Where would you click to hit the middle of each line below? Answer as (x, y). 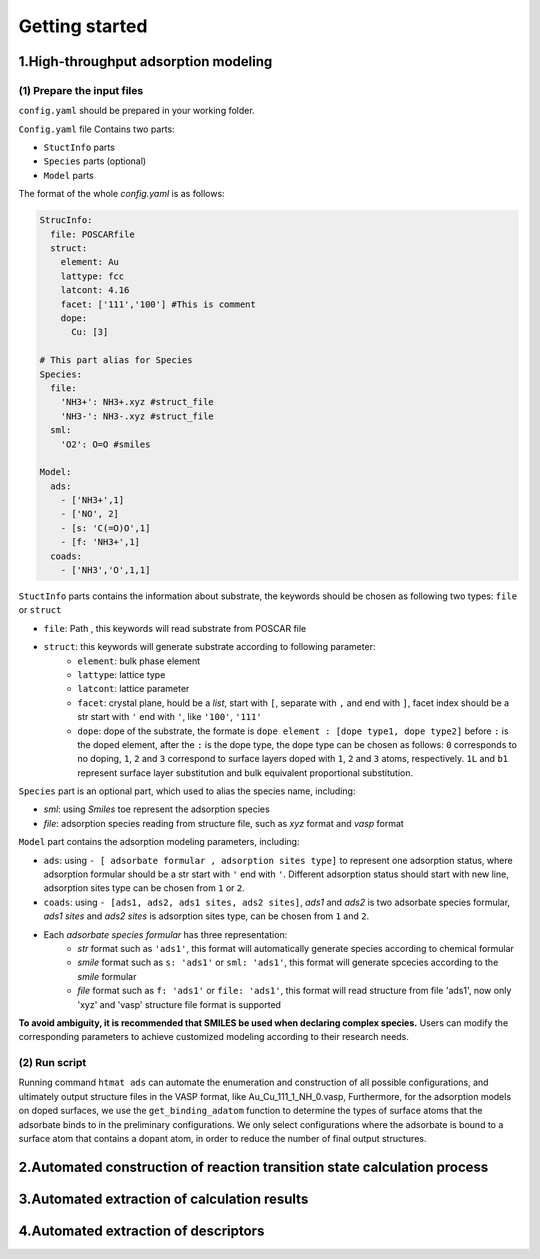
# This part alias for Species (116, 360)
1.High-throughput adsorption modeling (145, 61)
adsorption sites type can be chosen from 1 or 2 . (144, 888)
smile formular (107, 976)
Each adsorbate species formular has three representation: (165, 934)
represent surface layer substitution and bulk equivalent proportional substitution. (245, 772)
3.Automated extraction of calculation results (163, 1198)
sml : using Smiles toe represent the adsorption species (156, 809)
